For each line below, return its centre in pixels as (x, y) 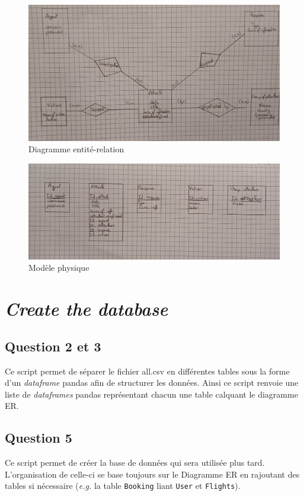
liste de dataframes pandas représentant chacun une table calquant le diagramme (151, 394)
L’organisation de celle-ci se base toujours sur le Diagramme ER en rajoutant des (152, 474)
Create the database (87, 309)
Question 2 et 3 (53, 346)
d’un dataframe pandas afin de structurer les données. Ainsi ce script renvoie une (152, 383)
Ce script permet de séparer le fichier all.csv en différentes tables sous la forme (147, 371)
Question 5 (39, 438)
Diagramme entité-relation (76, 149)
